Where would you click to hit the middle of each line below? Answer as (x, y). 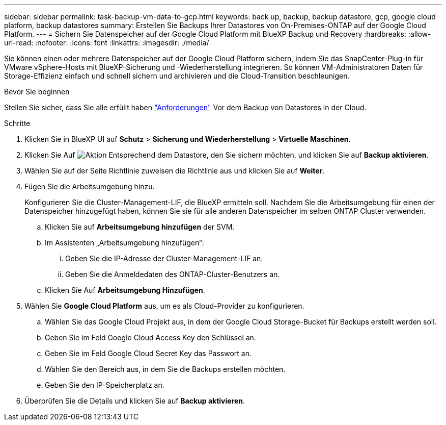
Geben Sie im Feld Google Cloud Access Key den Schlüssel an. (150, 337)
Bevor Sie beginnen (37, 92)
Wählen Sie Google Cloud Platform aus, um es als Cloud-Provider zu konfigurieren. (164, 306)
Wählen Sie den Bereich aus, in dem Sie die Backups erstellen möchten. (165, 369)
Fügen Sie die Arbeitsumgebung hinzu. (90, 186)
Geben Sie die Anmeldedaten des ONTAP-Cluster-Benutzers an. (173, 274)
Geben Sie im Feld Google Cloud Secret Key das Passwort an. (148, 353)
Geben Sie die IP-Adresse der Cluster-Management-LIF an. (164, 258)
